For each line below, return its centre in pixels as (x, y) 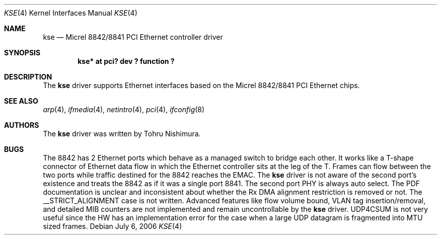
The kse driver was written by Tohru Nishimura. (122, 134)
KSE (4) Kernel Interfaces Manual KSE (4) (71, 13)
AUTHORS (22, 125)
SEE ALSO (21, 101)
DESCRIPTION (28, 77)
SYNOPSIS (22, 53)
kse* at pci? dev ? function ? (126, 61)
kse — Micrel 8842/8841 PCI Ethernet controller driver (133, 37)
